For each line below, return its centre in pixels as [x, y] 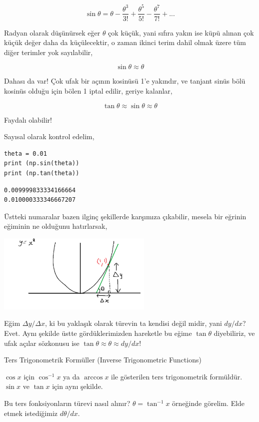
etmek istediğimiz [31, 413]
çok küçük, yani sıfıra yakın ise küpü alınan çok [181, 32]
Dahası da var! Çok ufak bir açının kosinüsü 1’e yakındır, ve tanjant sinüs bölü [125, 81]
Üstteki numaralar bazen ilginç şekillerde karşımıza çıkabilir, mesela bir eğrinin [125, 216]
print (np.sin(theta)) [42, 163]
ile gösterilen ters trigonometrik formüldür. [177, 376]
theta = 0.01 [25, 153]
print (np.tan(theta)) [42, 173]
